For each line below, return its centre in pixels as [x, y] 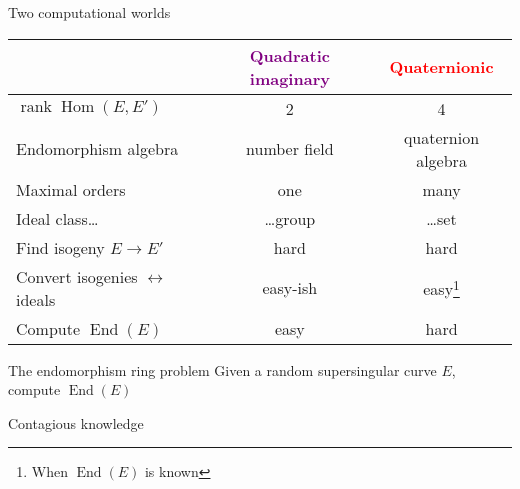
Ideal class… [57, 218]
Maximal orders [71, 189]
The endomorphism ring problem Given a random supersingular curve [222, 369]
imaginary [289, 78]
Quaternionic [441, 67]
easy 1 [441, 287]
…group [290, 218]
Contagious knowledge [76, 422]
